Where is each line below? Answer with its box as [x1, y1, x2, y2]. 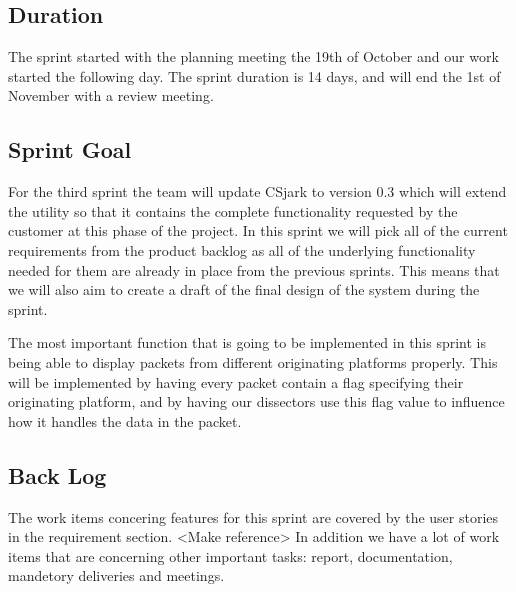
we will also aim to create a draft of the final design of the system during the [8, 279, 480, 300]
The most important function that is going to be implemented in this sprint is [8, 332, 487, 353]
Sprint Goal [8, 134, 132, 165]
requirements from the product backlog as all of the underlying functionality [8, 239, 476, 260]
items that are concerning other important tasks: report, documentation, [8, 545, 453, 566]
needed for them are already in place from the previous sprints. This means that [8, 259, 500, 280]
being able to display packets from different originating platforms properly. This [8, 351, 498, 372]
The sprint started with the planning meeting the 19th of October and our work [8, 46, 499, 67]
